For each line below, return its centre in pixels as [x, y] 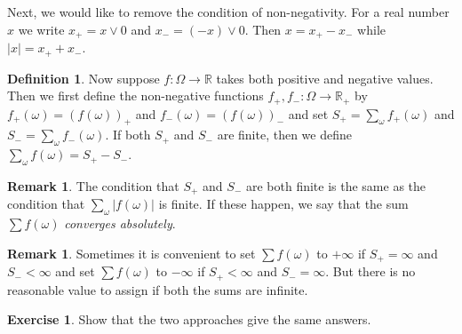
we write [41, 29]
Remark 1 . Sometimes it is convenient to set [131, 253]
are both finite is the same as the [336, 185]
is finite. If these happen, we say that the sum [283, 204]
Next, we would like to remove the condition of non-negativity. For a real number [228, 12]
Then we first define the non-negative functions [135, 95]
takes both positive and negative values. [325, 78]
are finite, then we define [284, 135]
